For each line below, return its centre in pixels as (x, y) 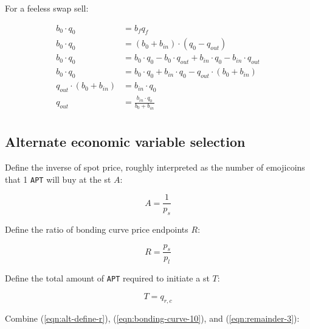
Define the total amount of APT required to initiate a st (107, 278)
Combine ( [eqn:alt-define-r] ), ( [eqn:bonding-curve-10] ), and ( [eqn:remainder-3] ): (152, 318)
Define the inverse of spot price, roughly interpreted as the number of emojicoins (155, 167)
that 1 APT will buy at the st (58, 179)
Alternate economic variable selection (125, 142)
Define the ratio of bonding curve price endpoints (97, 229)
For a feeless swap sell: (47, 8)
